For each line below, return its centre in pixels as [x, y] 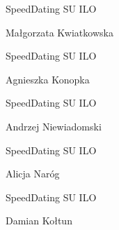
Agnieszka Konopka [48, 79]
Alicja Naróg [33, 174]
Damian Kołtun [39, 221]
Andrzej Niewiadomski [54, 126]
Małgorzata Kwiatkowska [59, 32]
